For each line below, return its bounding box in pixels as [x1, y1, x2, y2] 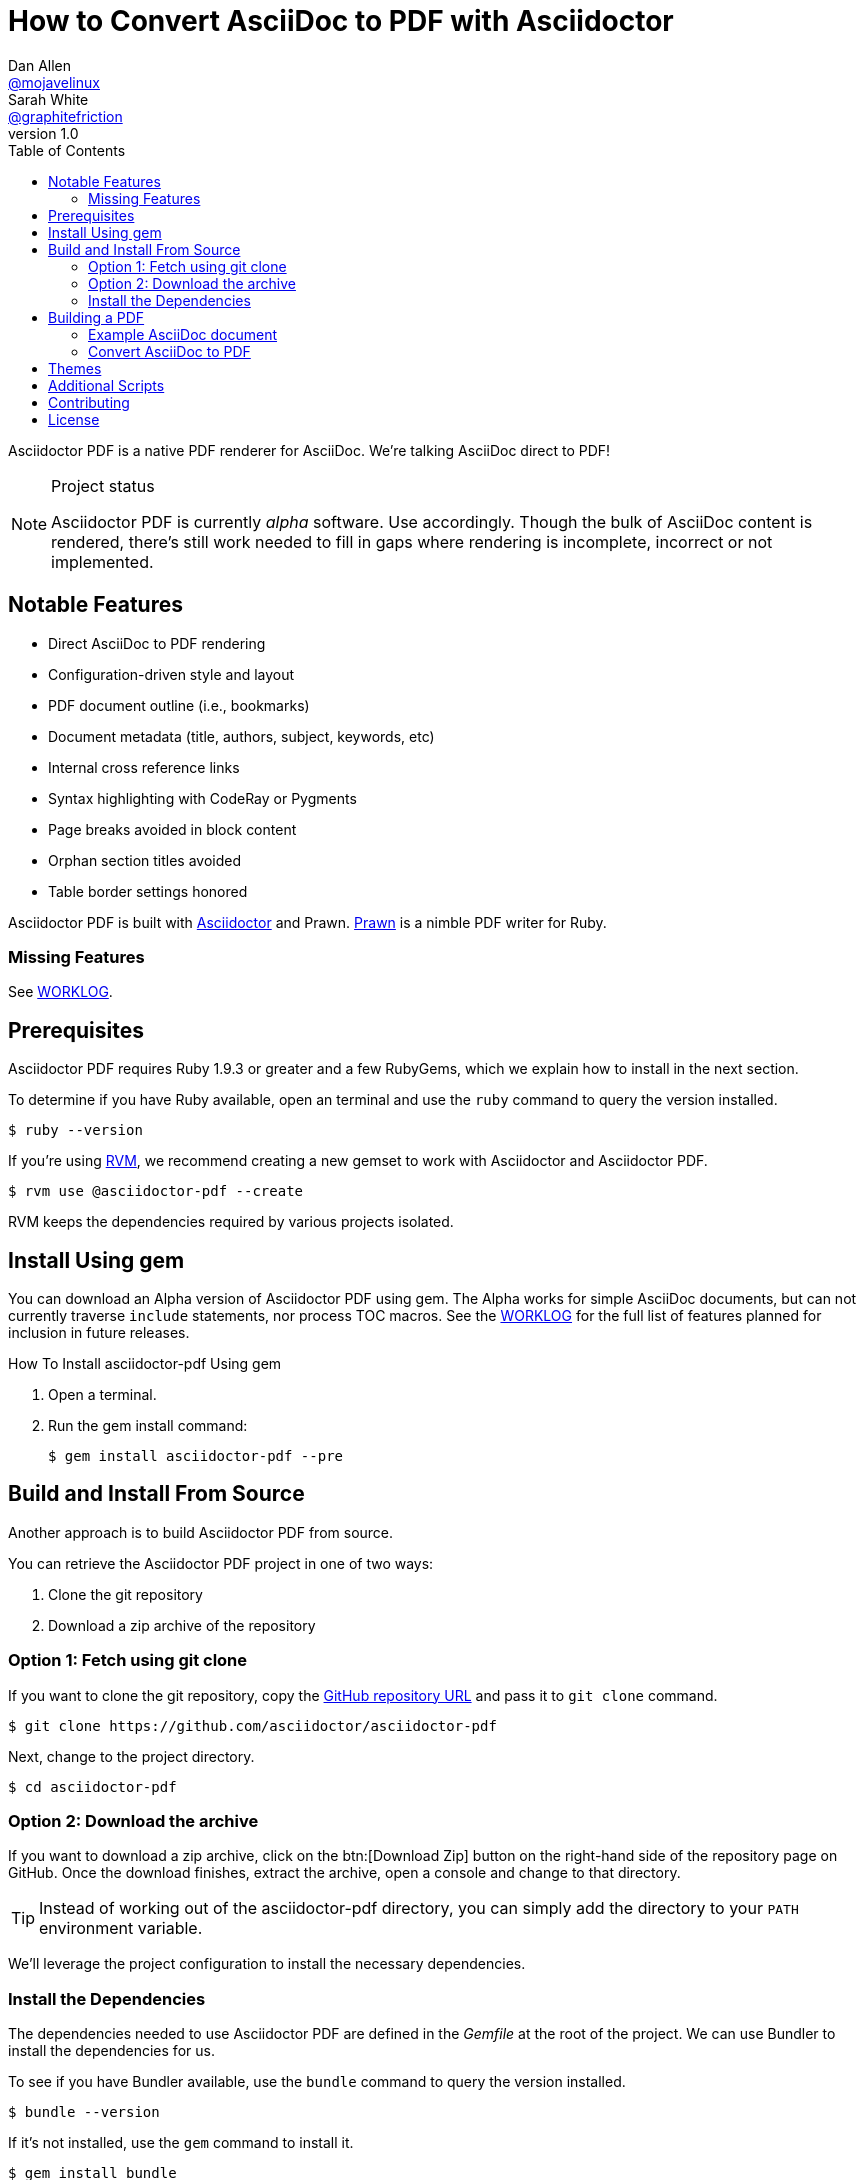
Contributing [48, 393, 130, 411]
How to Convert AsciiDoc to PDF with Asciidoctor [8, 4, 674, 38]
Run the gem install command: [48, 1417, 248, 1435]
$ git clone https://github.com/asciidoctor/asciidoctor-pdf [8, 1717, 497, 1734]
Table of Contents [8, 141, 126, 159]
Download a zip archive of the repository [48, 1616, 316, 1634]
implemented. [51, 551, 154, 572]
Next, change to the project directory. [8, 1747, 255, 1765]
